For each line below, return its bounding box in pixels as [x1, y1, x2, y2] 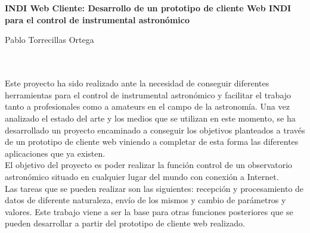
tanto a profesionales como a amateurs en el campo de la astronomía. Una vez [5, 100, 290, 113]
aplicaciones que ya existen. [5, 147, 106, 159]
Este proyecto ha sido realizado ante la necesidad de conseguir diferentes [5, 77, 269, 89]
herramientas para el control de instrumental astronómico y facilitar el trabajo [5, 88, 292, 101]
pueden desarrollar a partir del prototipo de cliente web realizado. [5, 217, 245, 229]
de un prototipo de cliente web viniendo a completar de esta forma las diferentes [5, 135, 299, 148]
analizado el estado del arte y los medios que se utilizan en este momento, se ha [5, 111, 296, 124]
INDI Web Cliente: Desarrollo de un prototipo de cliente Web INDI [5, 2, 292, 14]
